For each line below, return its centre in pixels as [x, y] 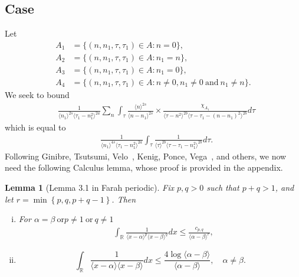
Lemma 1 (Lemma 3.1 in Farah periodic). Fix [89, 187]
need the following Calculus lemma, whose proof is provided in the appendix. [144, 167]
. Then [124, 199]
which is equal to [35, 127]
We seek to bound [37, 94]
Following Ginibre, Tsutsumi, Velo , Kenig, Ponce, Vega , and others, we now [146, 156]
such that [223, 187]
